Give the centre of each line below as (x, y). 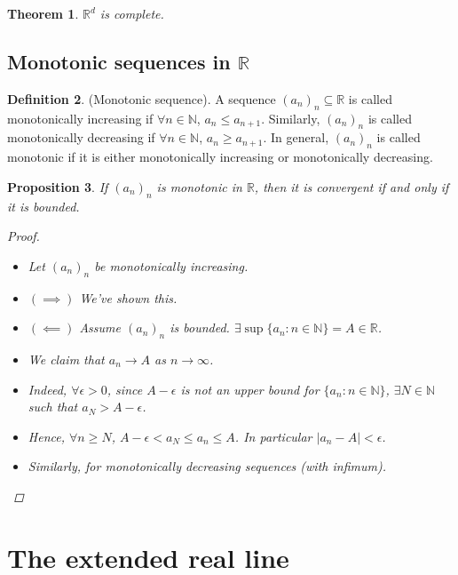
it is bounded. (43, 206)
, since (125, 389)
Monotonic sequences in (119, 61)
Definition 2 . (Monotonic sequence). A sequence (142, 98)
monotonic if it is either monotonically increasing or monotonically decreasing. (220, 157)
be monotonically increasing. (171, 265)
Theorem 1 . (43, 13)
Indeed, (47, 389)
